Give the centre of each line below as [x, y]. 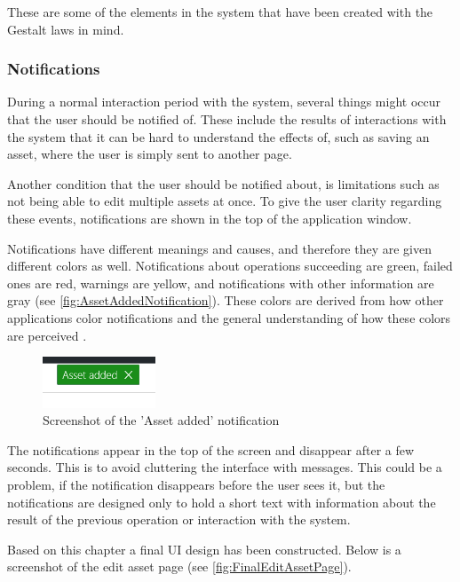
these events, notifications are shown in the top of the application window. [210, 218]
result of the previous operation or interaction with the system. [179, 519]
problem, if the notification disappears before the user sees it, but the [196, 485]
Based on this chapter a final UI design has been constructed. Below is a [204, 549]
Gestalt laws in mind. [66, 29]
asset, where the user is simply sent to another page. [150, 154]
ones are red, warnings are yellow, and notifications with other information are [221, 283]
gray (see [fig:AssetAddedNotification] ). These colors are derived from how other [226, 300]
